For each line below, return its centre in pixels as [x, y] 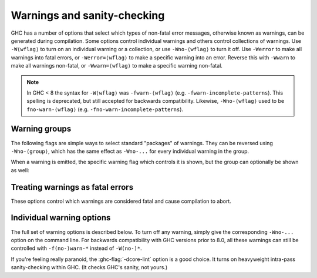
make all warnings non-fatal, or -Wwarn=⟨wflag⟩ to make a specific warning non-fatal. [117, 66]
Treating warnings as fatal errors [72, 187]
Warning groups [41, 129]
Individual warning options [61, 218]
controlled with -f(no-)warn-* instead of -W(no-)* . [76, 248]
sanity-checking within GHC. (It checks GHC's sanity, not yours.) [89, 267]
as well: [20, 170]
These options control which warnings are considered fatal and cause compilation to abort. [121, 201]
